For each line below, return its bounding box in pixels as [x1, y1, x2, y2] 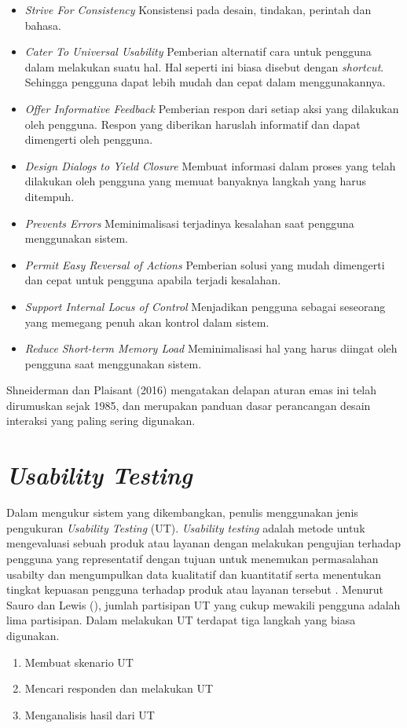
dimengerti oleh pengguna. [24, 131, 153, 148]
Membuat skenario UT [24, 653, 134, 670]
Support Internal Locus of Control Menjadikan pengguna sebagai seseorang [24, 298, 386, 314]
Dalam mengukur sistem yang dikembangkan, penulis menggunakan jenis [6, 504, 358, 521]
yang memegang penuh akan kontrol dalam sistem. [24, 313, 269, 330]
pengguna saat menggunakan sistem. [24, 355, 202, 371]
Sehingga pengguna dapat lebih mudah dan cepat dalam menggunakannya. [24, 74, 386, 90]
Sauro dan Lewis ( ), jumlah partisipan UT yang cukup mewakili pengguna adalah [6, 596, 401, 613]
